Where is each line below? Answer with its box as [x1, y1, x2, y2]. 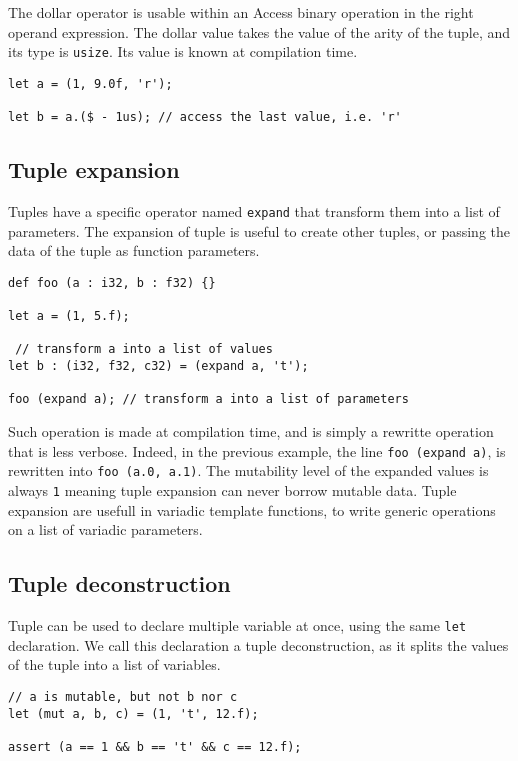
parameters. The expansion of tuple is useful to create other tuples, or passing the [8, 220, 510, 241]
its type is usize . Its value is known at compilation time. [8, 41, 358, 62]
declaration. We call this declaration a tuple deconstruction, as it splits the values [8, 634, 509, 655]
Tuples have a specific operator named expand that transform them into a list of [8, 201, 500, 222]
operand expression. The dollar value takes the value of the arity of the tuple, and [8, 21, 511, 42]
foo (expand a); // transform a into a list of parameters [8, 392, 409, 407]
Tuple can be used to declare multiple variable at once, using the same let [8, 615, 467, 636]
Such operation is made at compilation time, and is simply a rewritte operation [8, 421, 494, 442]
